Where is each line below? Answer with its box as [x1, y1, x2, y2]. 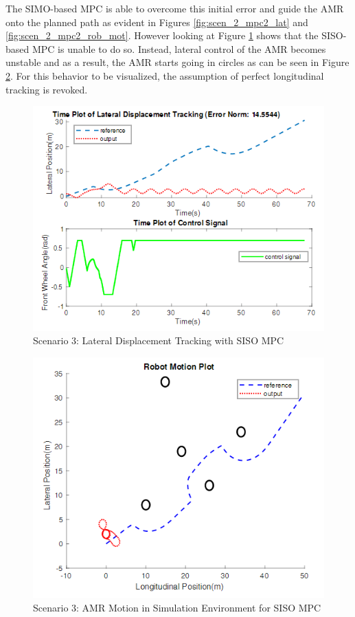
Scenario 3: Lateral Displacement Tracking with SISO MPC [33, 333, 284, 348]
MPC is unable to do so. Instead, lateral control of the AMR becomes [32, 41, 326, 56]
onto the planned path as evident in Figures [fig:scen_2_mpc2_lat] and [5, 14, 308, 29]
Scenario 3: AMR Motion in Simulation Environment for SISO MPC [33, 600, 321, 614]
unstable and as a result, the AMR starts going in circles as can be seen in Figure [5, 55, 350, 69]
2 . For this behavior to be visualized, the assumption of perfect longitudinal [5, 68, 324, 82]
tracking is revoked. [5, 82, 88, 96]
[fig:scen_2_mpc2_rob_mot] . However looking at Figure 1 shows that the [5, 28, 319, 43]
